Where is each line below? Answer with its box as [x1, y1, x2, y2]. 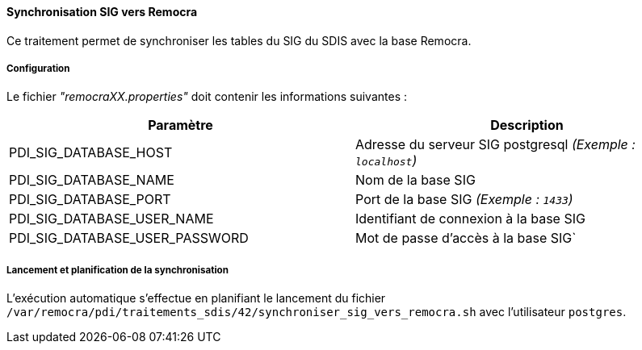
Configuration [6, 63, 70, 74]
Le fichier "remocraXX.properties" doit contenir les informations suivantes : [6, 90, 408, 104]
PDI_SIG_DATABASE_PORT [9, 191, 171, 208]
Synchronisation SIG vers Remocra [6, 5, 198, 19]
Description [490, 117, 564, 134]
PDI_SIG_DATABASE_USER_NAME [9, 210, 214, 227]
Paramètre [148, 117, 213, 134]
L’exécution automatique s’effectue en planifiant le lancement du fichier [6, 291, 386, 306]
